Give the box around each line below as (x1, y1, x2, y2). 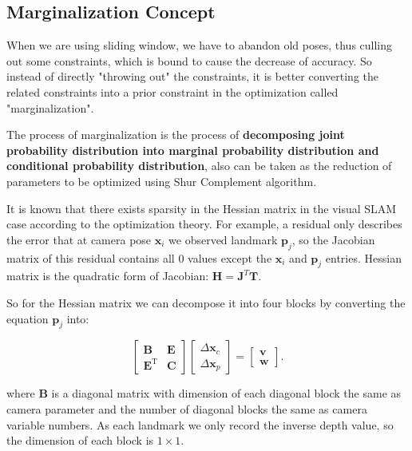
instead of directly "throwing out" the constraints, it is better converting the (6, 68, 378, 85)
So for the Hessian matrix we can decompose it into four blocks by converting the (6, 294, 406, 311)
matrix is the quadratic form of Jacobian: (6, 267, 209, 284)
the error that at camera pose (6, 231, 152, 247)
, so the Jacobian (291, 231, 375, 247)
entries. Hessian (325, 249, 402, 266)
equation (6, 310, 49, 326)
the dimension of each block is (6, 432, 154, 449)
